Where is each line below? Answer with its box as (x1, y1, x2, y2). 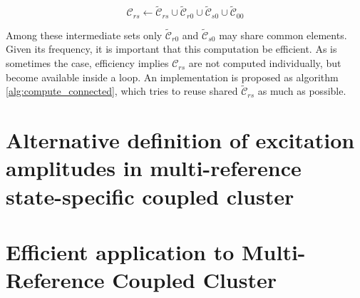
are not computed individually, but (188, 56, 341, 71)
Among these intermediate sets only (6, 27, 163, 42)
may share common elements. (219, 27, 347, 42)
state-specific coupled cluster (6, 181, 294, 210)
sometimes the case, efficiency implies (6, 56, 169, 71)
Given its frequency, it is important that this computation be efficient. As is (6, 41, 337, 56)
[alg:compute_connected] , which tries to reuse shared (6, 83, 238, 98)
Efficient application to (6, 237, 235, 267)
